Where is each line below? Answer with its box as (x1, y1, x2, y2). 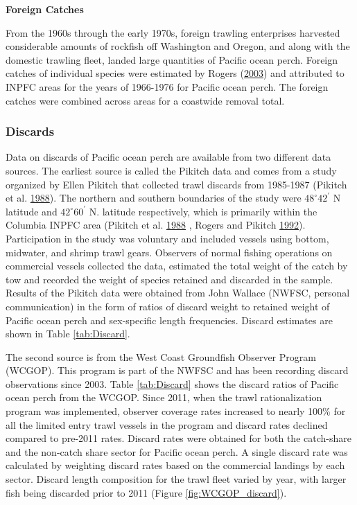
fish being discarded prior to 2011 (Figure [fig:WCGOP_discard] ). (6, 485, 287, 499)
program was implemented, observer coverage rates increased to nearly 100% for (6, 404, 346, 418)
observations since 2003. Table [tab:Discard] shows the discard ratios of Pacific (6, 376, 339, 391)
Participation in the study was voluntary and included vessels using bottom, (6, 231, 329, 245)
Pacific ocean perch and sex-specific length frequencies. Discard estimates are (6, 312, 333, 327)
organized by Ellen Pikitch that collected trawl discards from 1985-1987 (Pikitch (6, 177, 347, 191)
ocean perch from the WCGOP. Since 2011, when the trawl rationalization (6, 390, 322, 405)
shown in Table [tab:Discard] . (6, 326, 130, 341)
